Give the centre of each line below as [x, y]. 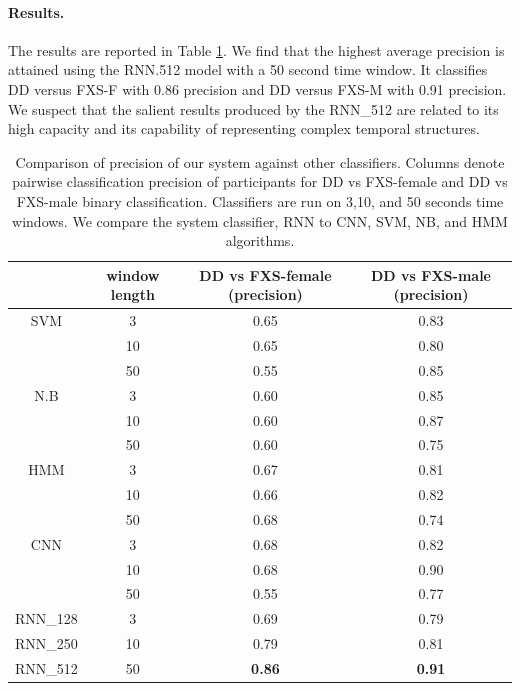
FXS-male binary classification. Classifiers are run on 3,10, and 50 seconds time [260, 200]
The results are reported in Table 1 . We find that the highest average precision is [256, 49]
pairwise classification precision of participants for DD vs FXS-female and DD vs [260, 181]
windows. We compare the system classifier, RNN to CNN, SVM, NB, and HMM [260, 220]
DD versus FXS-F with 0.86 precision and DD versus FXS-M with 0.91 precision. [257, 88]
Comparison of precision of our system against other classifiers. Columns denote [260, 161]
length [132, 294]
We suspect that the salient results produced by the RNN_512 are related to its [253, 108]
